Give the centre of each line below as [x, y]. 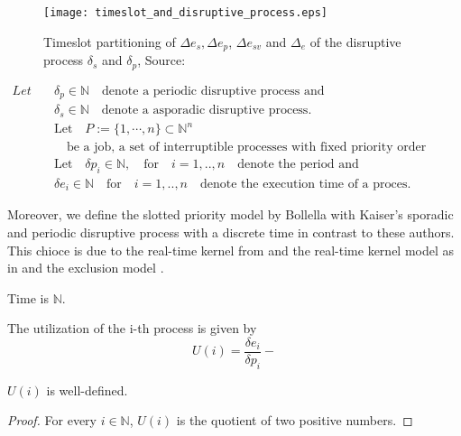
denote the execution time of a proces [304, 184]
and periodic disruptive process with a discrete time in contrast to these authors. [231, 232]
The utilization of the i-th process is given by [132, 328]
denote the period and [298, 165]
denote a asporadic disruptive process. [207, 111]
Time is [28, 297]
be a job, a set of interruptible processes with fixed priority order [246, 148]
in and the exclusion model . [86, 268]
